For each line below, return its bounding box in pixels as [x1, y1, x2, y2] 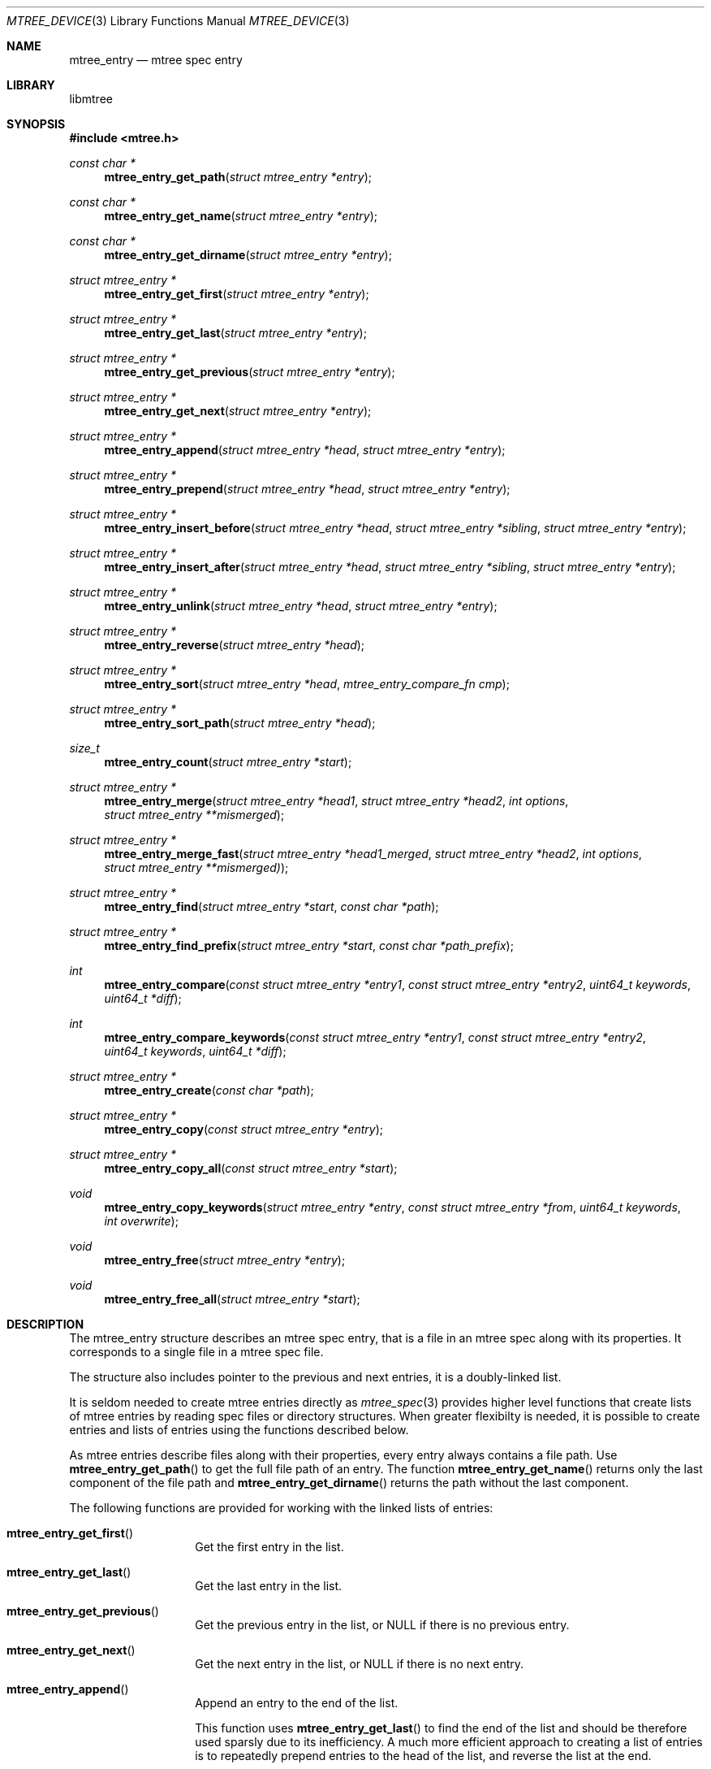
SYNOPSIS [6, 117, 66, 131]
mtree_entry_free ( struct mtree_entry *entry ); [104, 1253, 346, 1267]
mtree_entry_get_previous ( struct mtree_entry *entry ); [104, 365, 395, 379]
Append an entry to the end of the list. [195, 1696, 399, 1710]
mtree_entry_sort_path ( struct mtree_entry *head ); [104, 716, 376, 730]
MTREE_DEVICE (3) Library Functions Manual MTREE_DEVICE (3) [6, 14, 350, 28]
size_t [69, 741, 100, 755]
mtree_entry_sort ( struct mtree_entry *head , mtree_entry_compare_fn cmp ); [104, 677, 510, 691]
